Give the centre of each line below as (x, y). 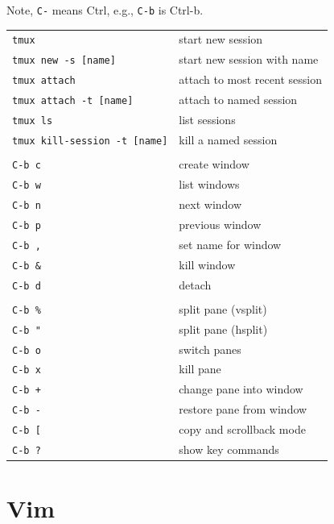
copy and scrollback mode (242, 429)
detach (195, 284)
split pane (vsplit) (223, 308)
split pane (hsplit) (223, 329)
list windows (209, 184)
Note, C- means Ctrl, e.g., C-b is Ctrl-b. (105, 10)
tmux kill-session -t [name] (90, 141)
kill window (207, 264)
